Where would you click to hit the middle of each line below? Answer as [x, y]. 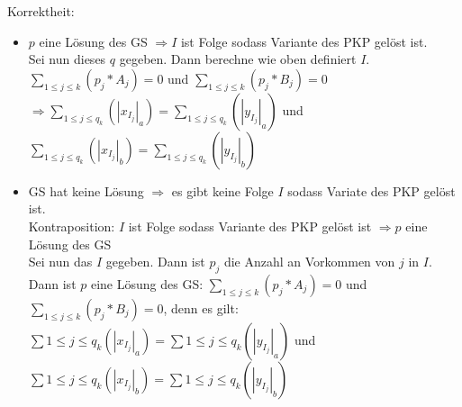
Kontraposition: [72, 226]
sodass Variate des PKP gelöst [371, 190]
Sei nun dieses [67, 59]
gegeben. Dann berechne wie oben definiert [238, 59]
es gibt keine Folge [222, 190]
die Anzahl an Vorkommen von [309, 262]
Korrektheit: [41, 11]
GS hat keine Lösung [86, 190]
